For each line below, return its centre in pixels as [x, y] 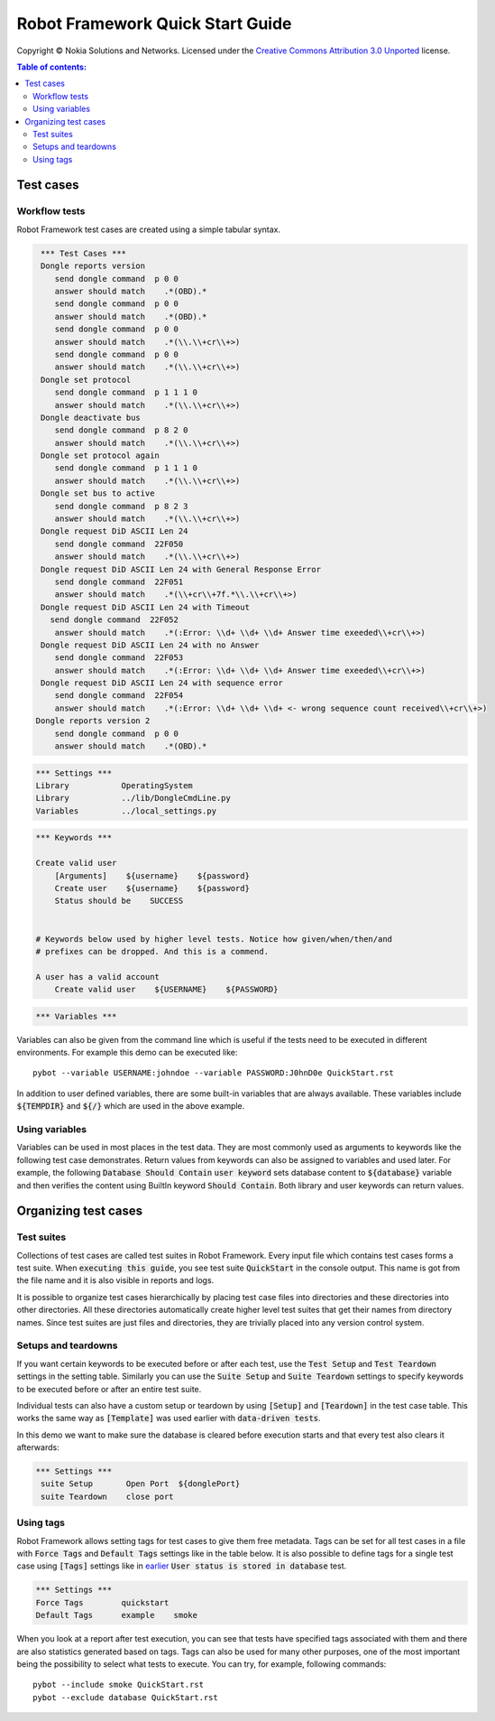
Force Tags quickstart [102, 1602]
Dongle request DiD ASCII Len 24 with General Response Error [181, 569]
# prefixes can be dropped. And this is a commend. [152, 951]
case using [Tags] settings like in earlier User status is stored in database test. [182, 1566]
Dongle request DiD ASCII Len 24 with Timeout [145, 607]
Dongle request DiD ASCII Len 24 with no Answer [150, 645]
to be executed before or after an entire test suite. [109, 1389]
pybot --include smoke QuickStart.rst [119, 1685]
